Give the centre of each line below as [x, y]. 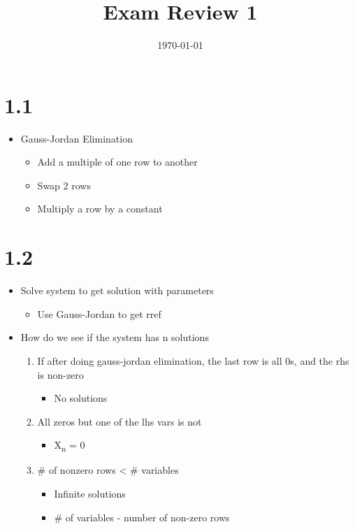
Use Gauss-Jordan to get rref [99, 313]
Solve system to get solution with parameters [117, 290]
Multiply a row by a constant [100, 209]
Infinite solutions [90, 494]
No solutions [81, 398]
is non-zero [60, 374]
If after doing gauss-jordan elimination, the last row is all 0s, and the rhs [193, 360]
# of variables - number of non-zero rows [142, 517]
